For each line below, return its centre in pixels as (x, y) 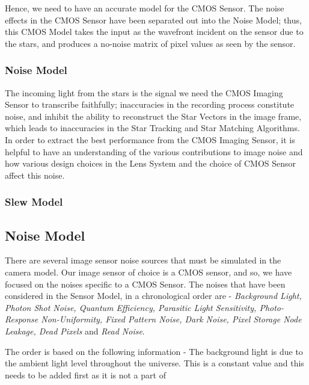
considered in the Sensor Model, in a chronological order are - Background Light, (153, 296)
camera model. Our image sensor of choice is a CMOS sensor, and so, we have (148, 272)
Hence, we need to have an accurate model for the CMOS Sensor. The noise (145, 8)
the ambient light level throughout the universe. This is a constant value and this (154, 363)
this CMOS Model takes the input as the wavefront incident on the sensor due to (154, 32)
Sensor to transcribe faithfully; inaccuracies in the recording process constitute (150, 104)
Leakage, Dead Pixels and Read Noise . (75, 331)
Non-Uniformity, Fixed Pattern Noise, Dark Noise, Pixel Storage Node (171, 319)
